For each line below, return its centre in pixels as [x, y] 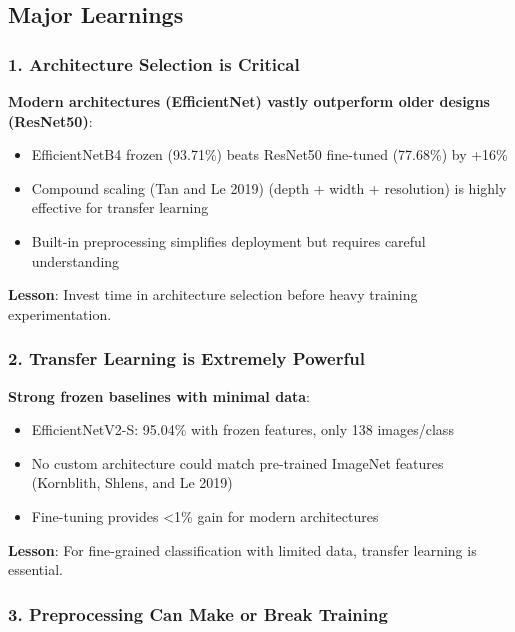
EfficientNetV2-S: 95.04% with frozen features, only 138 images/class [242, 429]
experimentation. [60, 313]
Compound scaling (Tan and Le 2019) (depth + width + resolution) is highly [269, 187]
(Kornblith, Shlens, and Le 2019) [132, 482]
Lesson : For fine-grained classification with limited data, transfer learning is [242, 549]
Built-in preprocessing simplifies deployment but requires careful [228, 240]
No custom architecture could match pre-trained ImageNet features [237, 462]
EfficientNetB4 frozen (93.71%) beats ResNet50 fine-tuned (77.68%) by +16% [269, 154]
